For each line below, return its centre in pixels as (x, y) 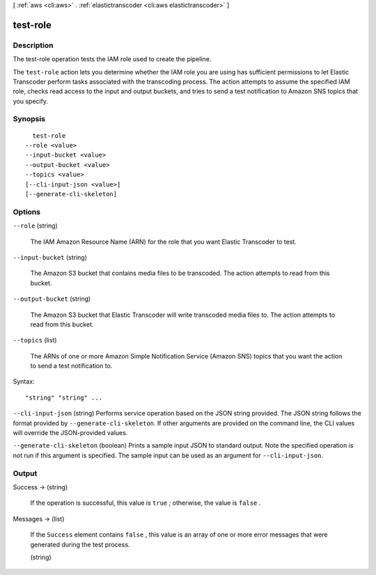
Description (33, 45)
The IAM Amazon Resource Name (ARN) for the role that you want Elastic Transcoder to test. (164, 242)
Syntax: (24, 381)
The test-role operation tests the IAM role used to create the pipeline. (112, 59)
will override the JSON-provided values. (70, 433)
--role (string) (36, 226)
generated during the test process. (80, 544)
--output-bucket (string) (52, 299)
